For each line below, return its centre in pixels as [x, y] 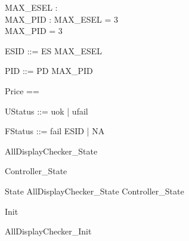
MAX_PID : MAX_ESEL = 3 [61, 19]
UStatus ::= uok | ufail [47, 111]
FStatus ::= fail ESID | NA [55, 131]
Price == [22, 90]
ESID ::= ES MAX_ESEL [53, 50]
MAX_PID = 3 [34, 31]
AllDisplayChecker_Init [48, 231]
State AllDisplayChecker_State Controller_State [94, 191]
